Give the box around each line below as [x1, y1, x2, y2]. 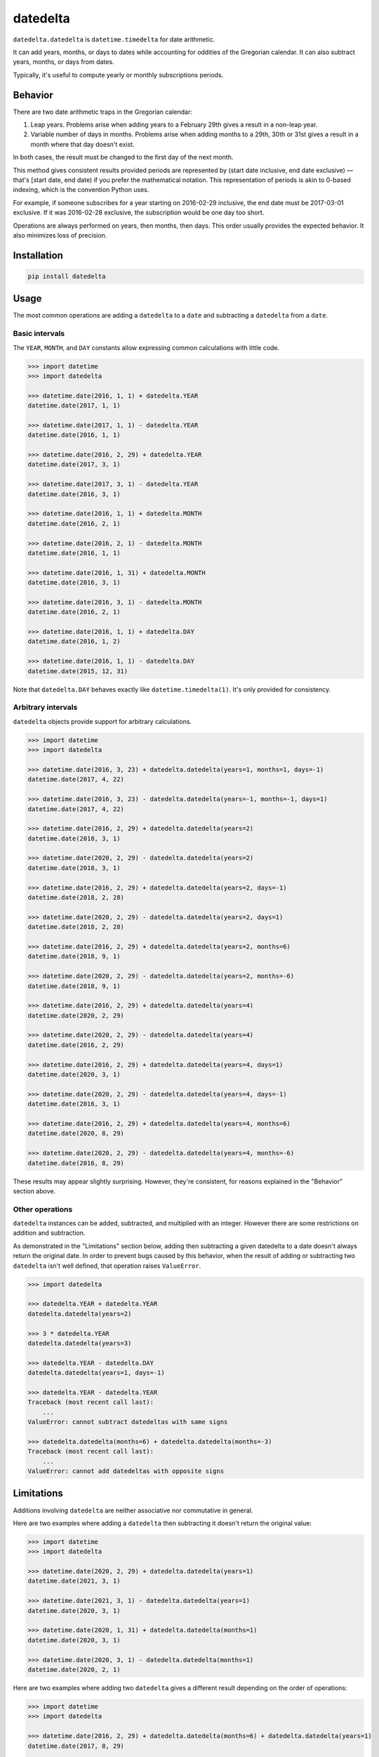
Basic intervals [13, 329, 65, 339]
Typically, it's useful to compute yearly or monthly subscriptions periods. [13, 70, 224, 79]
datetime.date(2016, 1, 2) [27, 637, 121, 646]
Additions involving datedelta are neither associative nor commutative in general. [13, 1506, 253, 1515]
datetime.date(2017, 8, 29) [27, 1742, 124, 1750]
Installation [13, 249, 63, 261]
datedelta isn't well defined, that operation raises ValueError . [13, 1262, 201, 1270]
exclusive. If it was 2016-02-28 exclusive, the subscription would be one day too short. [13, 208, 265, 217]
